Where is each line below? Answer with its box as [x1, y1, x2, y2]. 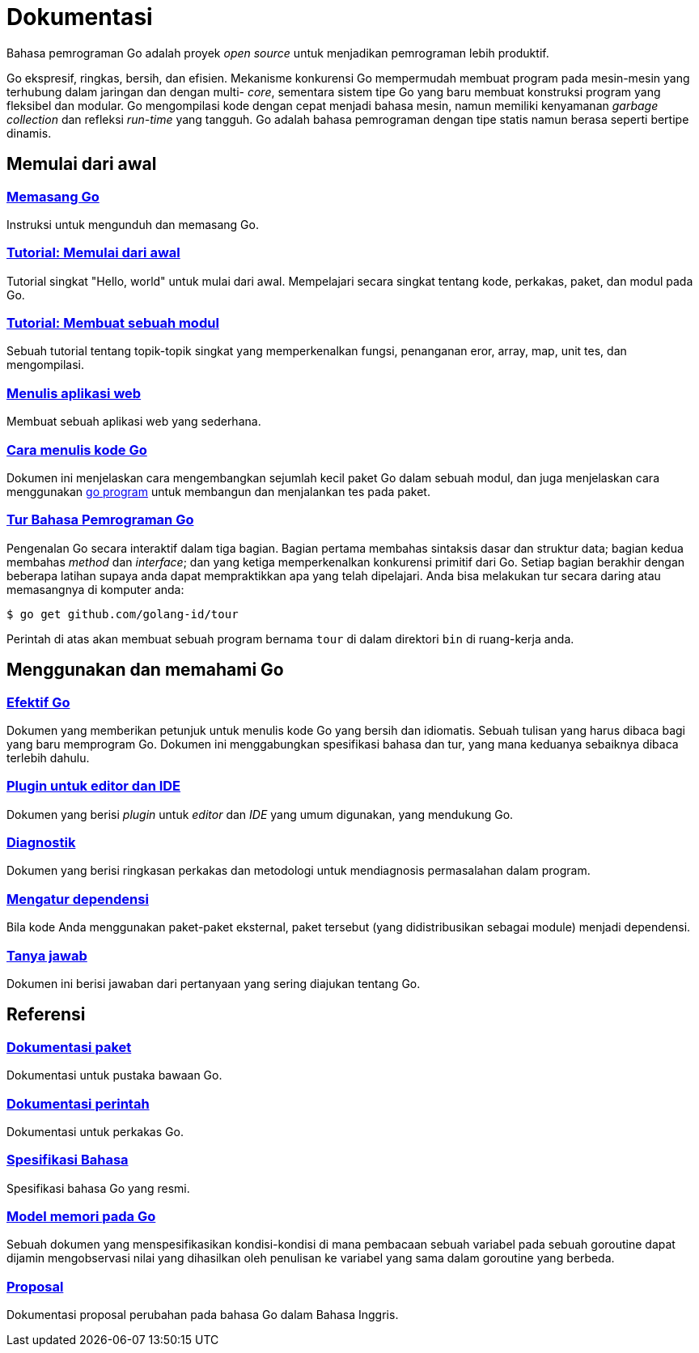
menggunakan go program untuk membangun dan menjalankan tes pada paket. [6, 484, 430, 498]
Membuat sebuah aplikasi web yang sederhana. [6, 414, 261, 429]
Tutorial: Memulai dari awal [6, 244, 180, 261]
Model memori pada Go [6, 1208, 156, 1225]
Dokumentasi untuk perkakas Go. [6, 1124, 184, 1139]
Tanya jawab [6, 947, 87, 964]
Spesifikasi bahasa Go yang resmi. [6, 1181, 190, 1195]
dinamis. [6, 125, 52, 140]
